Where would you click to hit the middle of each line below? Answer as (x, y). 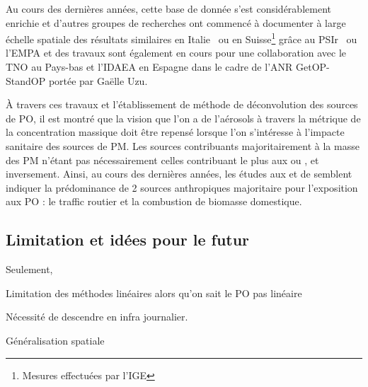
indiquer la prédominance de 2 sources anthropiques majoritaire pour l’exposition (182, 187)
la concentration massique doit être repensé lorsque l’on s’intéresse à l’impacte (175, 132)
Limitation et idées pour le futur (128, 239)
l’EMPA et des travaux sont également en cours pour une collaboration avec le (176, 53)
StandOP (26, 80)
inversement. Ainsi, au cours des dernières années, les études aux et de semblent (179, 174)
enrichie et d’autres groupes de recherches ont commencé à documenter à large (176, 22)
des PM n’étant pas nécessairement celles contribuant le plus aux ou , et (162, 160)
